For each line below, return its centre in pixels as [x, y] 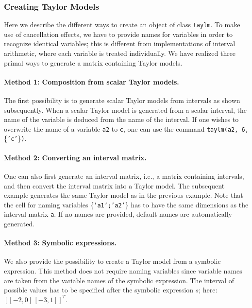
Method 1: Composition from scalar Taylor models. [92, 81]
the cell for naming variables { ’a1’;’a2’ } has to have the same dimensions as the [126, 204]
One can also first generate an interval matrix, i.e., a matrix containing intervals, [124, 176]
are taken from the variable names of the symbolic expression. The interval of [119, 280]
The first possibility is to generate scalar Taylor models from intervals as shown [122, 100]
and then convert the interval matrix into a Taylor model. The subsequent [114, 185]
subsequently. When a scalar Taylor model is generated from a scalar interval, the [125, 110]
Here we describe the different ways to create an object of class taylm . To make [122, 25]
